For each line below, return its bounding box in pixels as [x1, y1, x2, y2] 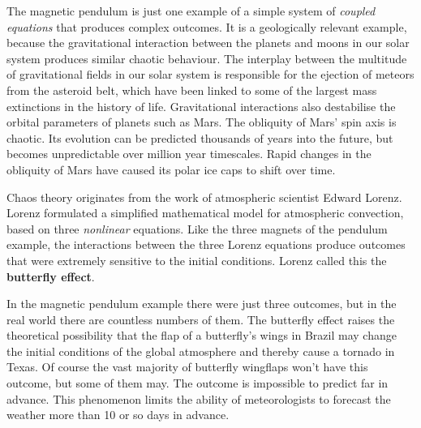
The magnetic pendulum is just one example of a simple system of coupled [6, 2, 376, 19]
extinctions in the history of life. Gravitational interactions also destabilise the [6, 97, 396, 114]
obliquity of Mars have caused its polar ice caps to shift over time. [6, 160, 336, 178]
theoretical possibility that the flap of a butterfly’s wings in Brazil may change [6, 327, 397, 344]
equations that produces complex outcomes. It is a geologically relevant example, [6, 18, 407, 35]
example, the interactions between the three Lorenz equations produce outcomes [6, 236, 406, 253]
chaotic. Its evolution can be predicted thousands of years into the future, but [6, 129, 393, 146]
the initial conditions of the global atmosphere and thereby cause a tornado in [6, 342, 395, 359]
